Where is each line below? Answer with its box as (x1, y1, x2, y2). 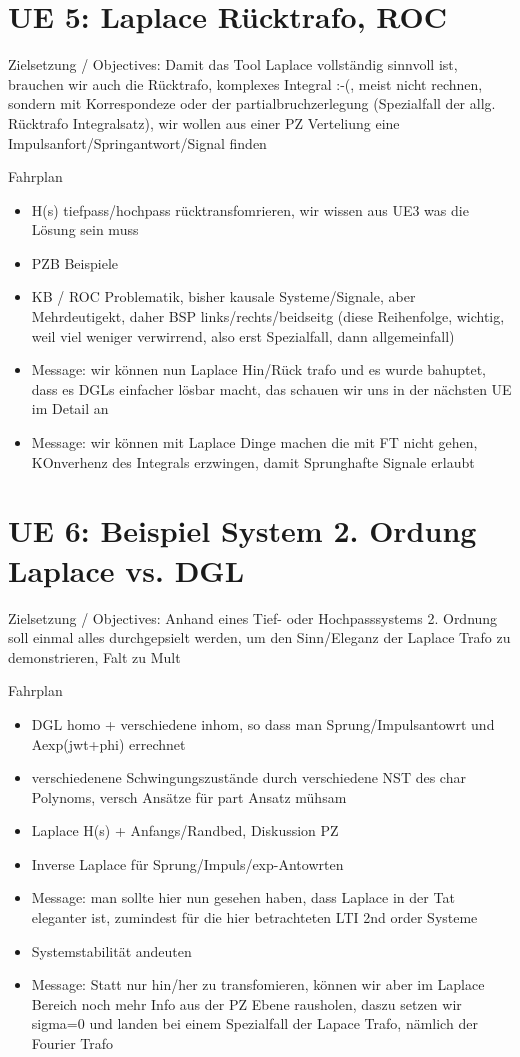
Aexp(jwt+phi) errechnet (31, 733, 186, 754)
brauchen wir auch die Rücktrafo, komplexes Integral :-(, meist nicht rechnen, (8, 73, 483, 94)
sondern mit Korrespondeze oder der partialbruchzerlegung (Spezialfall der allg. (8, 93, 496, 114)
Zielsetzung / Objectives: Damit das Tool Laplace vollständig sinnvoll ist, (8, 54, 458, 75)
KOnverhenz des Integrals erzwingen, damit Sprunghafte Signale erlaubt (31, 451, 475, 472)
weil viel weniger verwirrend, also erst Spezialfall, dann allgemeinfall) (31, 325, 455, 346)
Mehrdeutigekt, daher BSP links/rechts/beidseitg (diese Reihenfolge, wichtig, (31, 306, 505, 327)
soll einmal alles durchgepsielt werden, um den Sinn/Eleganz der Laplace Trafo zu (8, 627, 511, 648)
